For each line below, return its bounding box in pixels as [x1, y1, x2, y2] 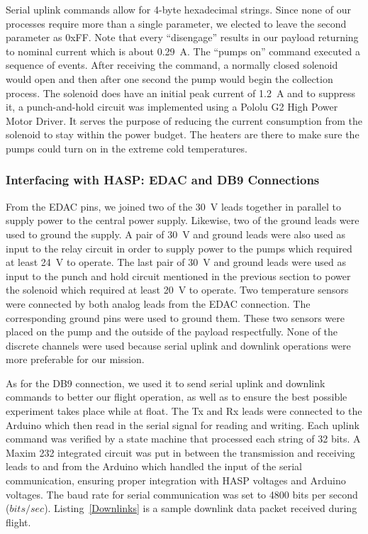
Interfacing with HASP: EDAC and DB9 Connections [6, 171, 320, 189]
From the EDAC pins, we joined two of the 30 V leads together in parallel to [6, 199, 341, 213]
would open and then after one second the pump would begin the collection [6, 71, 333, 86]
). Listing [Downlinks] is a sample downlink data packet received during [44, 501, 357, 516]
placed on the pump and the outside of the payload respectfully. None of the [6, 324, 338, 339]
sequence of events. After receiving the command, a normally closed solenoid [6, 57, 338, 72]
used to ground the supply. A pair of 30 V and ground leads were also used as [6, 226, 345, 241]
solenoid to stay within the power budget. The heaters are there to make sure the [6, 127, 359, 142]
